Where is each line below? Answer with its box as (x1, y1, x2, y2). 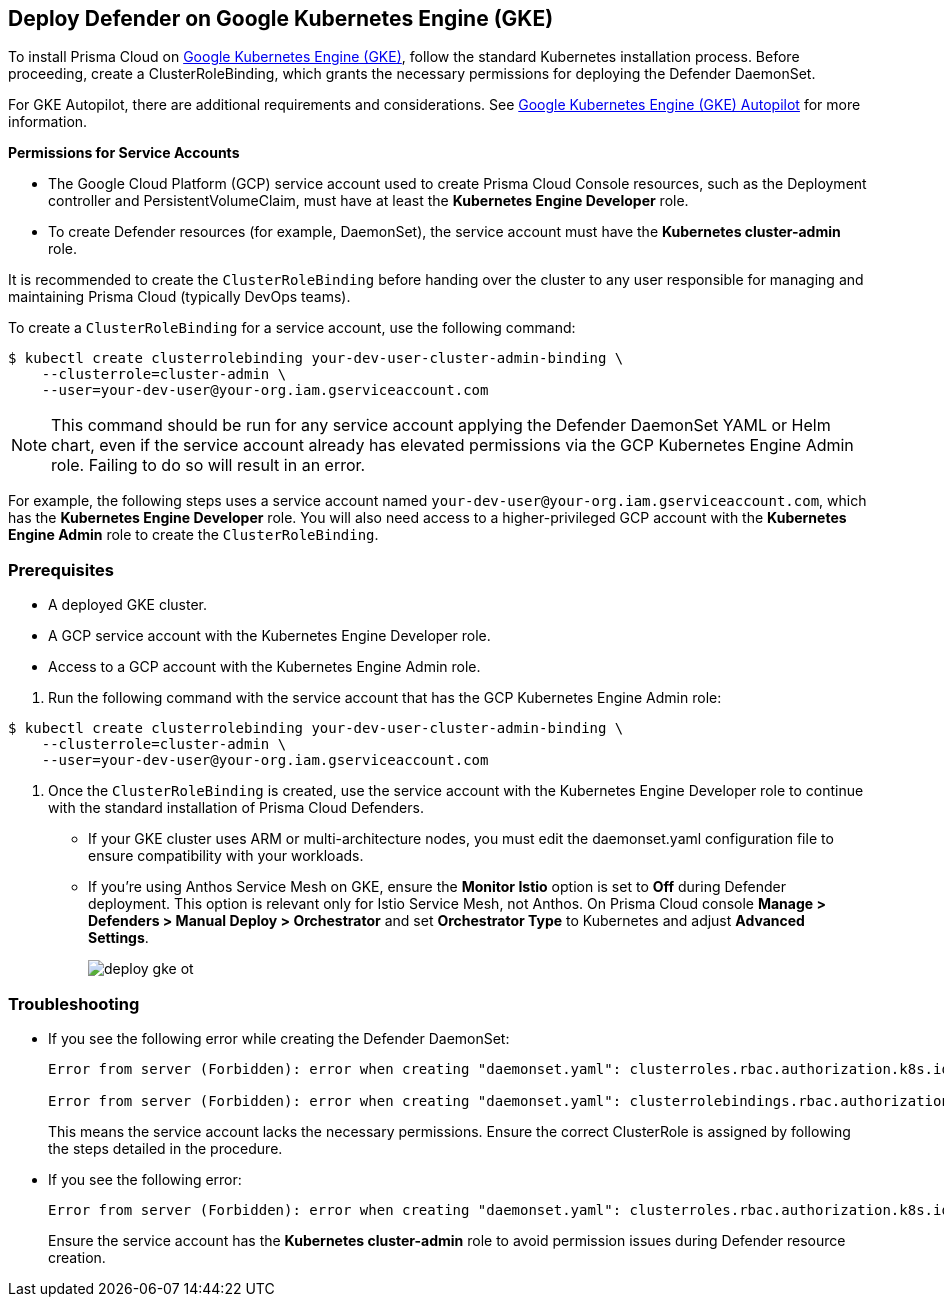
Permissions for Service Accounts (8, 144, 240, 162)
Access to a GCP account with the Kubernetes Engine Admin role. (48, 658, 481, 676)
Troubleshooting (8, 993, 140, 1014)
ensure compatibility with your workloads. (88, 847, 364, 865)
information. (8, 113, 88, 131)
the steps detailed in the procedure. (48, 1139, 283, 1157)
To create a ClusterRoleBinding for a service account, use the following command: (8, 319, 576, 337)
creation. (48, 1248, 106, 1266)
